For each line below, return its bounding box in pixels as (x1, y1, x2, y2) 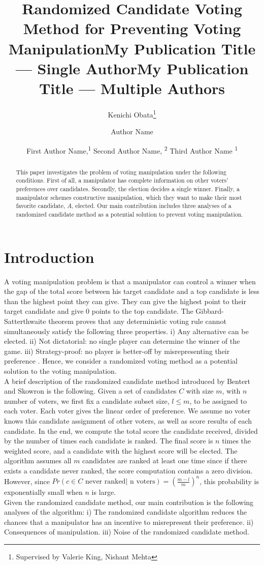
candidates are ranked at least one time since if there (82, 455, 247, 466)
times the (222, 435, 251, 446)
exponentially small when (4, 487, 83, 497)
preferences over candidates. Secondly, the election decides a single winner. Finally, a (16, 185, 240, 193)
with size (186, 385, 214, 396)
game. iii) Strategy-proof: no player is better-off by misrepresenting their (4, 345, 230, 356)
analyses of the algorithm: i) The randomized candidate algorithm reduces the (4, 507, 247, 517)
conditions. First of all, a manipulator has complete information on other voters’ (16, 176, 228, 185)
